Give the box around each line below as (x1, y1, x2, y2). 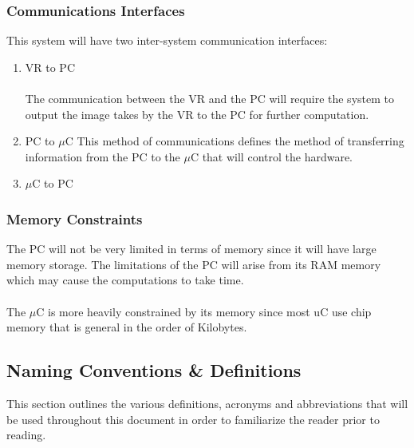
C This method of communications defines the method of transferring (65, 133, 404, 149)
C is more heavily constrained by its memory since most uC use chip (36, 303, 372, 319)
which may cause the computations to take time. (6, 272, 244, 288)
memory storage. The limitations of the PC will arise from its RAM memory (6, 256, 381, 272)
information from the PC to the (25, 148, 180, 165)
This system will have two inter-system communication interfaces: (6, 32, 328, 49)
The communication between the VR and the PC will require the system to (25, 90, 394, 106)
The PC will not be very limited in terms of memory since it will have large (6, 240, 377, 257)
